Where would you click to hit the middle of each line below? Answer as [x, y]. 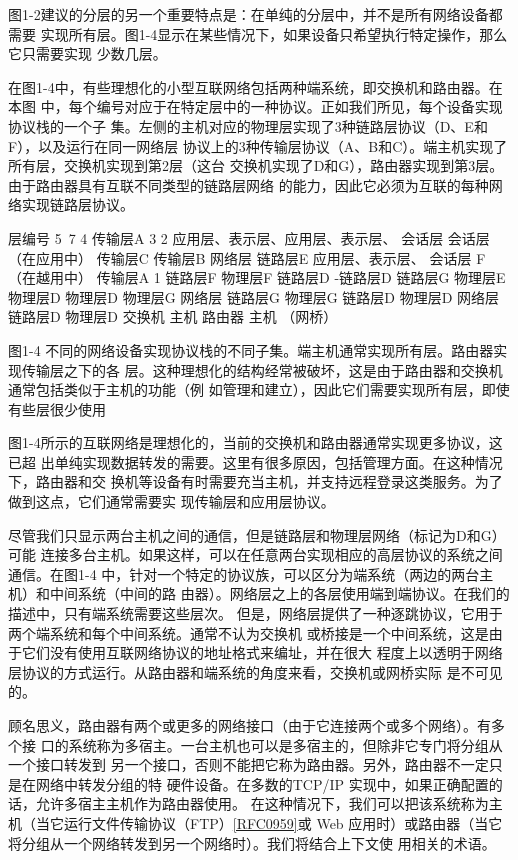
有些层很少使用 [57, 408]
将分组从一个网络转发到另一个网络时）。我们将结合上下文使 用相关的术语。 [252, 842]
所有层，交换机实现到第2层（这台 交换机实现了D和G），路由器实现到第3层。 [256, 165]
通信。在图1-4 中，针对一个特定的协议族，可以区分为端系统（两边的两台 [244, 573]
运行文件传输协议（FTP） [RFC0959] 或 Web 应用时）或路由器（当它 [283, 822]
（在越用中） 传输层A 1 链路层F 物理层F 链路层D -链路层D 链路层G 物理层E [257, 277]
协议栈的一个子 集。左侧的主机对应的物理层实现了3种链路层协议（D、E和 [248, 125]
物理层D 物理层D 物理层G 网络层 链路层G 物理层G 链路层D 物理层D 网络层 [254, 296]
